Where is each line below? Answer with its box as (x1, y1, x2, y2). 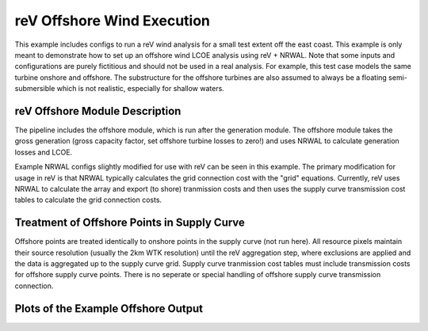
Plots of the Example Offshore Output (14, 302, 204, 315)
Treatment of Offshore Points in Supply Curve (14, 216, 246, 230)
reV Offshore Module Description (14, 104, 182, 118)
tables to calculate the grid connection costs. (14, 195, 162, 205)
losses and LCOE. (14, 147, 73, 157)
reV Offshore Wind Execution (14, 12, 210, 29)
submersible (14, 84, 55, 93)
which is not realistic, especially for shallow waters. (56, 84, 225, 93)
